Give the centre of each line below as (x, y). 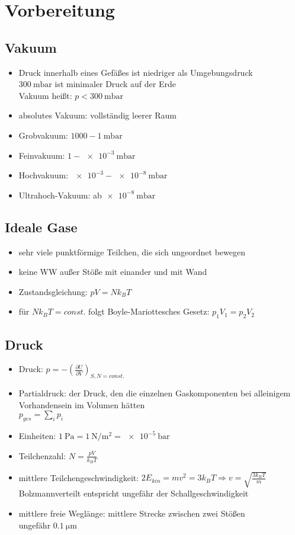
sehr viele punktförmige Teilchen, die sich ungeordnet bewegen (132, 252)
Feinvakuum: (42, 155)
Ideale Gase (41, 227)
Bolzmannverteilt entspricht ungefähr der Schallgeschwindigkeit (134, 493)
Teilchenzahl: (42, 455)
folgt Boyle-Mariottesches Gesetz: (149, 311)
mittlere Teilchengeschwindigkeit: (79, 477)
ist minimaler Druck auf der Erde (115, 84)
